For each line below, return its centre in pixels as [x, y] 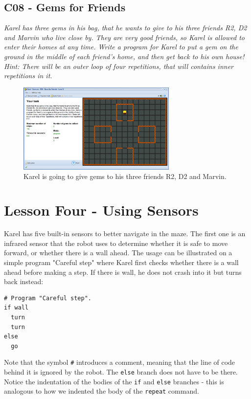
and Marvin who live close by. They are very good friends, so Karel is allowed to [124, 37]
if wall [16, 308]
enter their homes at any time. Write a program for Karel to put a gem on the [121, 47]
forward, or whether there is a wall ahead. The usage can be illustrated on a [118, 253]
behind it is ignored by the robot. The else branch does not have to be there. [121, 371]
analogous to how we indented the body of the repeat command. [102, 391]
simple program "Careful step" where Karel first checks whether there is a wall [121, 262]
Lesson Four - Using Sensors [101, 210]
